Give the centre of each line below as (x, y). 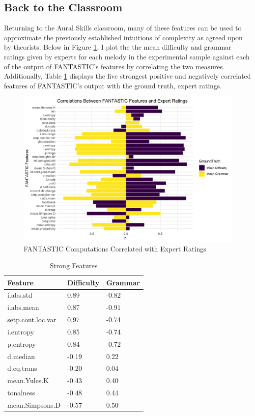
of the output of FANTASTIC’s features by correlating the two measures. (114, 66)
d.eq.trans (22, 368)
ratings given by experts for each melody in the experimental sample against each (127, 56)
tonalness (21, 393)
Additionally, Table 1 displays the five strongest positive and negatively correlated (127, 76)
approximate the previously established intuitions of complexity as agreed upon (123, 37)
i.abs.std (20, 295)
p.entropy (22, 344)
